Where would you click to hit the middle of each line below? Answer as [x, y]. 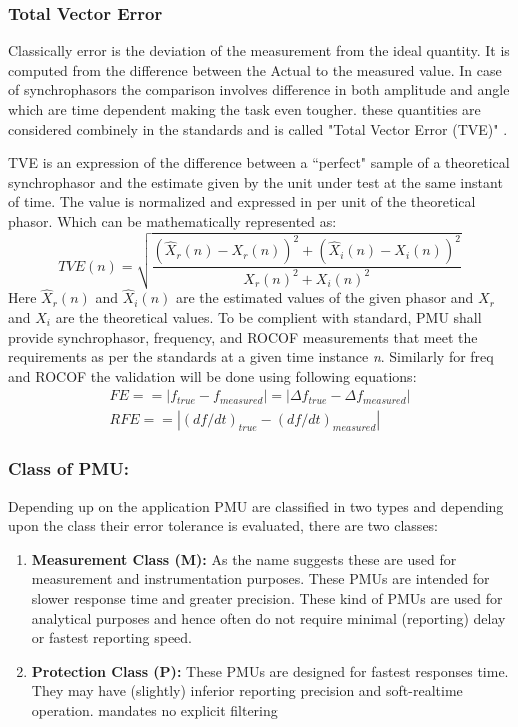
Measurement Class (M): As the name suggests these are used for [244, 558]
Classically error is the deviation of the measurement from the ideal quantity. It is [259, 50]
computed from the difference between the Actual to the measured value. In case [255, 69]
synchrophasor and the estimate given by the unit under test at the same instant [255, 181]
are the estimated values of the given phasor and [324, 297]
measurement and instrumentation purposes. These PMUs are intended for [260, 578]
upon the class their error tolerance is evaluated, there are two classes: [223, 525]
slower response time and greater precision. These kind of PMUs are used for [267, 597]
